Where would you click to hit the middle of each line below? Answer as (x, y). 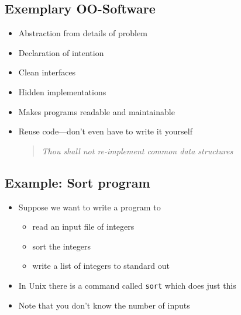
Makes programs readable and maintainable (97, 111)
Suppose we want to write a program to (89, 207)
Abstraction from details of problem (83, 33)
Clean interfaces (47, 72)
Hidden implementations (62, 91)
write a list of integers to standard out (101, 266)
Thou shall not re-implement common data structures (137, 150)
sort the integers (61, 246)
